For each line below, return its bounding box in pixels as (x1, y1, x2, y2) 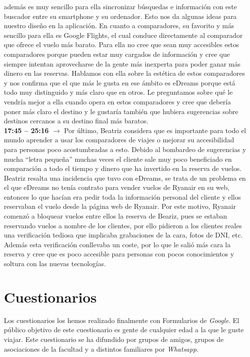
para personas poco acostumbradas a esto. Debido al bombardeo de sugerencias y (4, 144, 246, 154)
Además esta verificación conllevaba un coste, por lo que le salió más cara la (4, 239, 231, 249)
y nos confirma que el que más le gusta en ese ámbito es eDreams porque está (4, 77, 235, 87)
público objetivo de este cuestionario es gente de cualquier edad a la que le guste (4, 324, 244, 335)
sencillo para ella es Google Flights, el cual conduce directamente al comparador (4, 30, 243, 40)
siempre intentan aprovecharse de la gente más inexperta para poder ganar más (4, 58, 241, 68)
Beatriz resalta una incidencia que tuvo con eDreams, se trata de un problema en (4, 172, 246, 183)
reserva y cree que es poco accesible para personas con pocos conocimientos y (4, 249, 234, 259)
